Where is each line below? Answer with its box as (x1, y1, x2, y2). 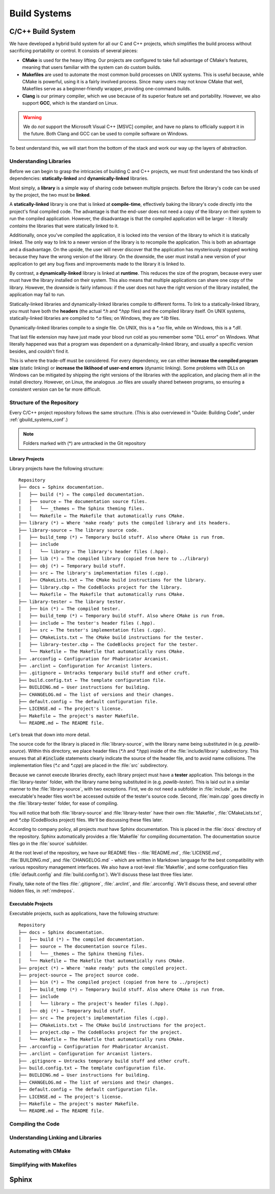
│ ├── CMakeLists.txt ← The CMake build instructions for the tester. (18, 634, 204, 640)
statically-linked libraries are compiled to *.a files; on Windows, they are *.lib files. (9, 315, 180, 321)
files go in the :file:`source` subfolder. (9, 841, 88, 847)
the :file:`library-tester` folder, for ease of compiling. (9, 800, 119, 806)
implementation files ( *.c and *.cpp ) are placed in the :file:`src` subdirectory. (9, 762, 168, 769)
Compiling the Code (9, 1120, 60, 1128)
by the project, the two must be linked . (9, 192, 91, 198)
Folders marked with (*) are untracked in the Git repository (23, 440, 146, 446)
